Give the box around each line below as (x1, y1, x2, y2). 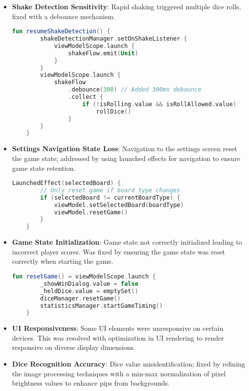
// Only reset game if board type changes (40, 186, 181, 194)
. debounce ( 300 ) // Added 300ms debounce (68, 86, 202, 93)
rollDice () (96, 108, 132, 115)
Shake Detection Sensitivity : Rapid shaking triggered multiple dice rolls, (12, 1, 241, 11)
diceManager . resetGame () (40, 295, 121, 302)
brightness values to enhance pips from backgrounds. (12, 378, 170, 388)
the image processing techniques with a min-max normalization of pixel (12, 368, 226, 378)
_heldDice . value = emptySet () (40, 287, 138, 295)
